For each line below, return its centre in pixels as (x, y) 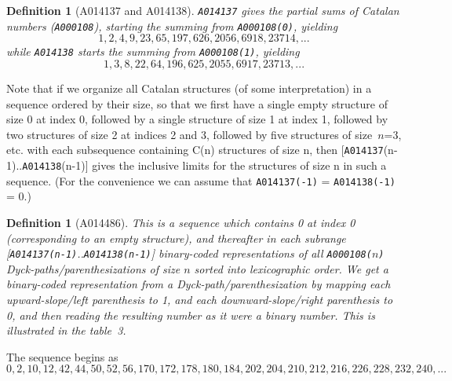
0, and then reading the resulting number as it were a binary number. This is (191, 315)
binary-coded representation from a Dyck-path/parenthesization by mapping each (199, 284)
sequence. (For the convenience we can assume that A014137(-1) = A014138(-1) (201, 180)
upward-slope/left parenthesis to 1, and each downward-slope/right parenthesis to (200, 299)
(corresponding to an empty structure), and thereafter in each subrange (176, 238)
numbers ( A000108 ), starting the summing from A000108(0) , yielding (172, 26)
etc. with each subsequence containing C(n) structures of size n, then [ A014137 (195, 150)
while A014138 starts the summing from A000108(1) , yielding (153, 51)
